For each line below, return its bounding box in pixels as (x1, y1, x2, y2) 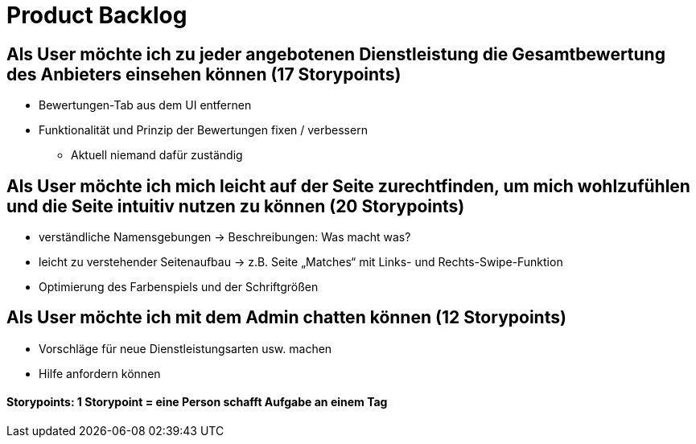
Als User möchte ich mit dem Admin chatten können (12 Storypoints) (6, 307, 566, 328)
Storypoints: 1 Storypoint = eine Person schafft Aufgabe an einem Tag (6, 395, 388, 409)
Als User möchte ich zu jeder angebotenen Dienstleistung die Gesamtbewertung (6, 43, 665, 64)
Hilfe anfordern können (39, 366, 161, 380)
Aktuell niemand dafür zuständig (71, 148, 243, 162)
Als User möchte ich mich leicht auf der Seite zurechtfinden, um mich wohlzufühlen (6, 175, 690, 196)
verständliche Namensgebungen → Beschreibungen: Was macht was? (39, 230, 411, 245)
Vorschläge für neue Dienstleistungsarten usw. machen (39, 341, 332, 356)
